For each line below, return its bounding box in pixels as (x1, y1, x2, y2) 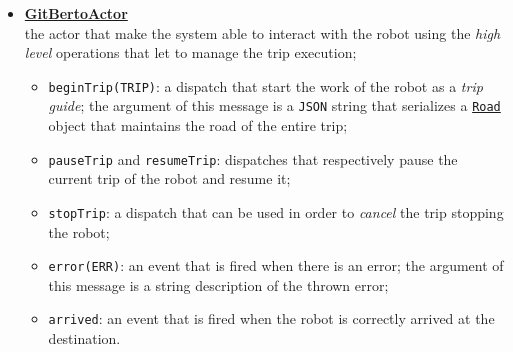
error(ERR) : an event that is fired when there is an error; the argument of (48, 255, 504, 276)
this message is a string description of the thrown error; (48, 274, 389, 295)
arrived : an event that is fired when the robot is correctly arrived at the (48, 308, 495, 329)
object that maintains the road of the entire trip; (48, 115, 348, 136)
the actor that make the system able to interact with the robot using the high (24, 22, 501, 43)
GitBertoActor (24, 3, 128, 23)
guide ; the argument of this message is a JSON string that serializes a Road (48, 95, 501, 116)
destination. (48, 328, 121, 349)
